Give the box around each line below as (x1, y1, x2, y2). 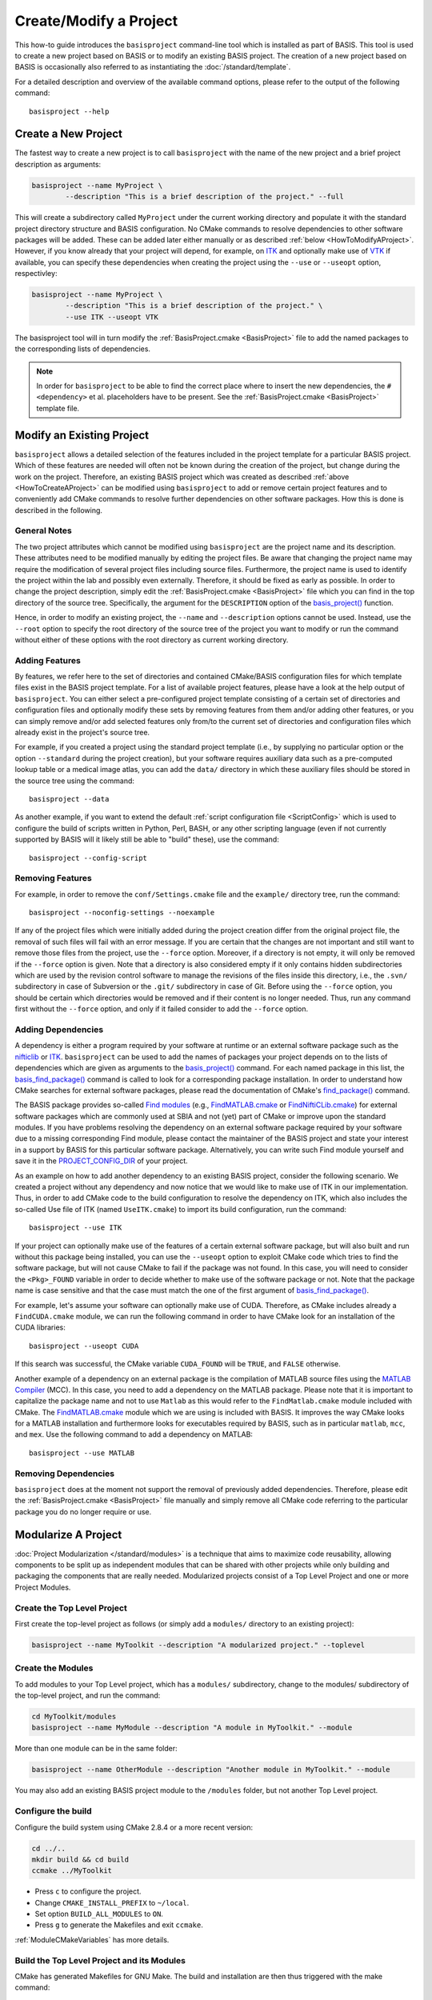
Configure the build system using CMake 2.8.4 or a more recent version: (14, 1822, 254, 1832)
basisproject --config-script (29, 853, 148, 862)
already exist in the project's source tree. (14, 728, 150, 738)
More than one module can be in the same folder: (14, 1744, 178, 1754)
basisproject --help (29, 106, 110, 116)
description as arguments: (14, 159, 102, 169)
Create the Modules (14, 1662, 94, 1674)
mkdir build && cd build (31, 1854, 130, 1864)
